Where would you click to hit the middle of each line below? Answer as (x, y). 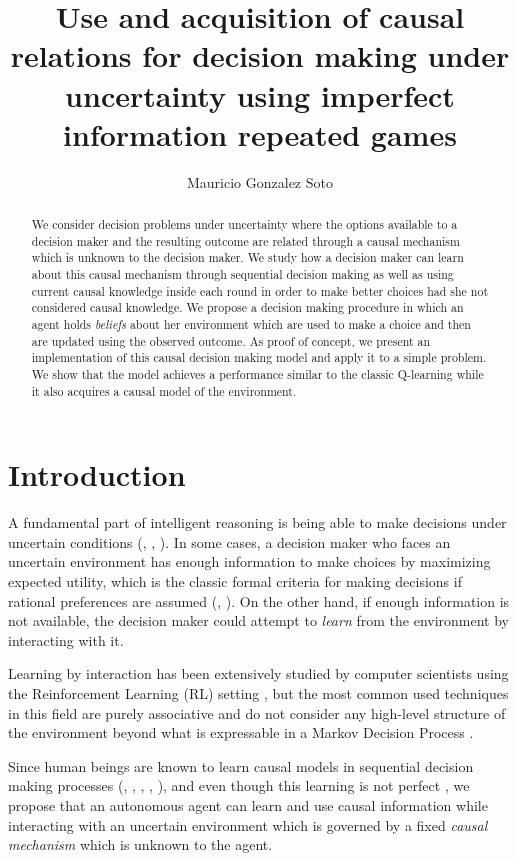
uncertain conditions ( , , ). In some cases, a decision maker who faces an (229, 541)
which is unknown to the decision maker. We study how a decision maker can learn (247, 257)
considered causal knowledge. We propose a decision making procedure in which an (247, 307)
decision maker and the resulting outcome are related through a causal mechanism (245, 240)
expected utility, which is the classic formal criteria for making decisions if (235, 581)
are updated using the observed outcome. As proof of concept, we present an (231, 340)
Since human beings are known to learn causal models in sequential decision (241, 765)
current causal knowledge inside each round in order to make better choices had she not (260, 290)
